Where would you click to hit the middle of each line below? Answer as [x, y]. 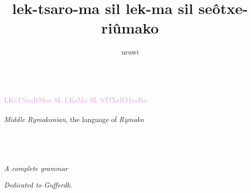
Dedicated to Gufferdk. [38, 185]
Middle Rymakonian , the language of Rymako [74, 119]
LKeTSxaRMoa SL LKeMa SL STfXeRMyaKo [76, 99]
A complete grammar [36, 168]
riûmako [130, 28]
